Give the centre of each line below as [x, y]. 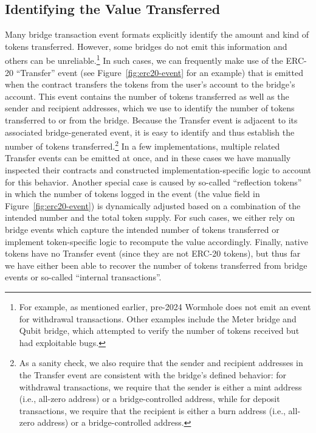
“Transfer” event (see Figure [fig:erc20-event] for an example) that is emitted [160, 72]
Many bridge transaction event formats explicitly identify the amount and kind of [157, 34]
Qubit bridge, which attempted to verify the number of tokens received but [159, 331]
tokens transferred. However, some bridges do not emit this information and [146, 46]
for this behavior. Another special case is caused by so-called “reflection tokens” [153, 182]
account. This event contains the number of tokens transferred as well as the [147, 96]
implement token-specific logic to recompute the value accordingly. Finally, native [156, 241]
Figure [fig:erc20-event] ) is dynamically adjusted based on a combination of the [153, 205]
